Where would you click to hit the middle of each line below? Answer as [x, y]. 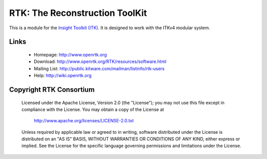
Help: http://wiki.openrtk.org [63, 76]
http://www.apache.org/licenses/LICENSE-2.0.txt [84, 121]
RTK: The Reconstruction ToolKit [78, 13]
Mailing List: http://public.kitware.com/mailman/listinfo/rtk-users [99, 68]
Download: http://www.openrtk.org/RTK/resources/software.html [100, 61]
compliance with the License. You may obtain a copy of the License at [93, 109]
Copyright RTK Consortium [52, 89]
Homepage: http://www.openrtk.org [70, 54]
